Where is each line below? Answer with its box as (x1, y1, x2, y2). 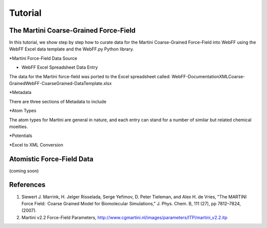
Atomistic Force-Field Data (9, 155, 93, 163)
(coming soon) (9, 168, 39, 174)
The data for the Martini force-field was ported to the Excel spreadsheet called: (9, 73, 171, 79)
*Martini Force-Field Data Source (9, 55, 78, 61)
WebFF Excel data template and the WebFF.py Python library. (9, 46, 134, 52)
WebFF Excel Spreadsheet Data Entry (21, 64, 98, 70)
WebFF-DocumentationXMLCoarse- (171, 73, 245, 79)
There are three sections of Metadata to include (9, 98, 106, 104)
